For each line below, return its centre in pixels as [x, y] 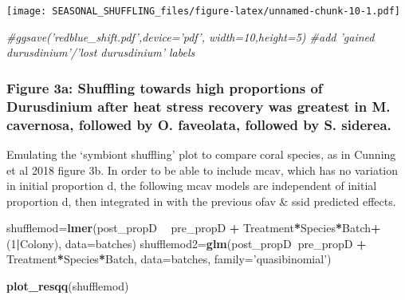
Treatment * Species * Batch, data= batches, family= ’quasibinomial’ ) [169, 259]
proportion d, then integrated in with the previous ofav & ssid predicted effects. [201, 201]
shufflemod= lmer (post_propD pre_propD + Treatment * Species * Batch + [194, 228]
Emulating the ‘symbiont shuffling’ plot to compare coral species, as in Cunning [201, 154]
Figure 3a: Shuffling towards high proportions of [165, 87]
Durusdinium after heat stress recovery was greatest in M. [199, 106]
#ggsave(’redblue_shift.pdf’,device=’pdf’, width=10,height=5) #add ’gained [191, 36]
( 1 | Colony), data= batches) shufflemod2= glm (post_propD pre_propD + [187, 243]
